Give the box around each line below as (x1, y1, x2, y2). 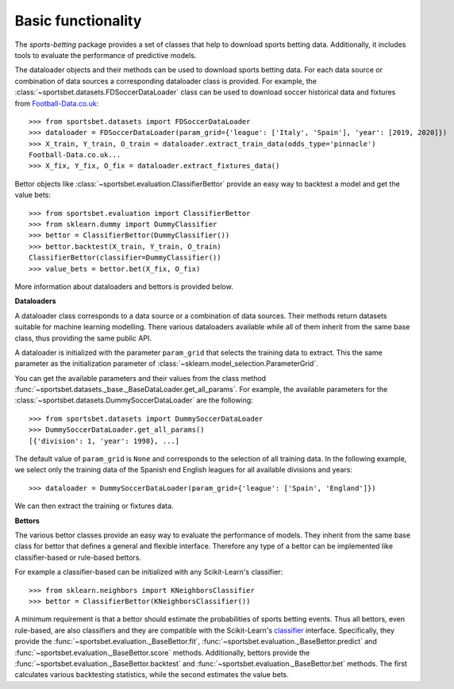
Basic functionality (14, 12, 142, 29)
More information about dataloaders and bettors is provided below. (14, 282, 233, 291)
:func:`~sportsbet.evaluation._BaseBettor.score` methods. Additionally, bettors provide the (14, 648, 310, 657)
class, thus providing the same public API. (14, 333, 152, 343)
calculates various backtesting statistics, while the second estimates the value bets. (14, 670, 289, 679)
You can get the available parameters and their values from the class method (14, 373, 266, 383)
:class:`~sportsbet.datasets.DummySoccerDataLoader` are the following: (14, 395, 253, 405)
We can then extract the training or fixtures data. (14, 501, 174, 511)
